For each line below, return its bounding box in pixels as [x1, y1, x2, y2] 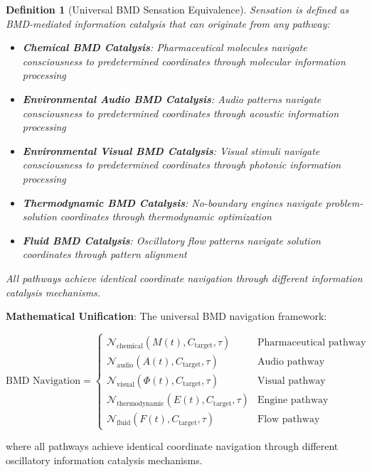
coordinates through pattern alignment [22, 247, 187, 262]
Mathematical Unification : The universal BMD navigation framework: [6, 309, 327, 323]
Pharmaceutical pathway [257, 337, 366, 348]
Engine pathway [257, 395, 329, 406]
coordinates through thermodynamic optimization [60, 209, 272, 224]
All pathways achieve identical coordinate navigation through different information [6, 270, 363, 285]
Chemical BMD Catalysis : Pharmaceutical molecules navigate [22, 40, 307, 55]
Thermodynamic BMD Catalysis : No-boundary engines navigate [22, 195, 322, 210]
